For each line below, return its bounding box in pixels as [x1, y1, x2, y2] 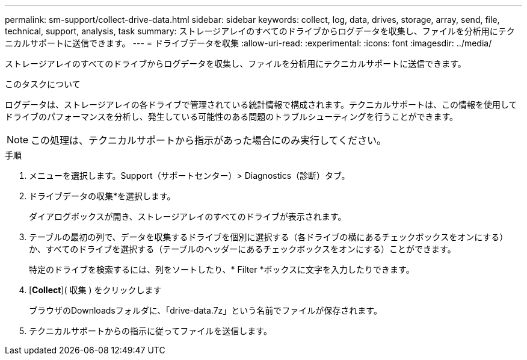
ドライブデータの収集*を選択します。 [29, 191, 176, 201]
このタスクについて [5, 79, 81, 89]
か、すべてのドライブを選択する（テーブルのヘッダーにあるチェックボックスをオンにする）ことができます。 [29, 244, 456, 254]
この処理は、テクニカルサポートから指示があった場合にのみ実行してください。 [31, 134, 387, 146]
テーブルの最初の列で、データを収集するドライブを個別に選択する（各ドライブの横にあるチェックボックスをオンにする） [29, 232, 508, 242]
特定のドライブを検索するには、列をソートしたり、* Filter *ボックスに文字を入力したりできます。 [29, 264, 415, 275]
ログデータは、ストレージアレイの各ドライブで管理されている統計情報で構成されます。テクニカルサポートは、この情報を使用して [5, 99, 517, 110]
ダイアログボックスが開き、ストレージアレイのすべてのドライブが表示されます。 [29, 211, 347, 222]
